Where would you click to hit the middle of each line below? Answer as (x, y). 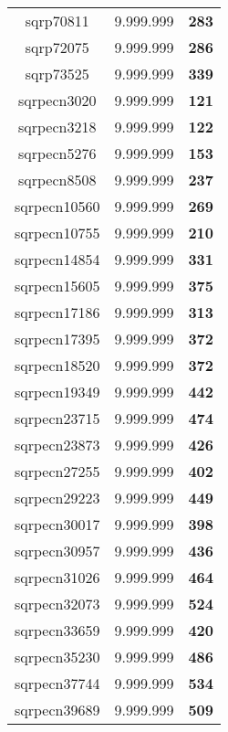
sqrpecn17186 (57, 312)
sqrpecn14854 (57, 259)
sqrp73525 (57, 74)
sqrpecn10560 (57, 206)
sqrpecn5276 (57, 153)
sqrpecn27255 (57, 471)
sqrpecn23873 (57, 445)
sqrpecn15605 (57, 286)
